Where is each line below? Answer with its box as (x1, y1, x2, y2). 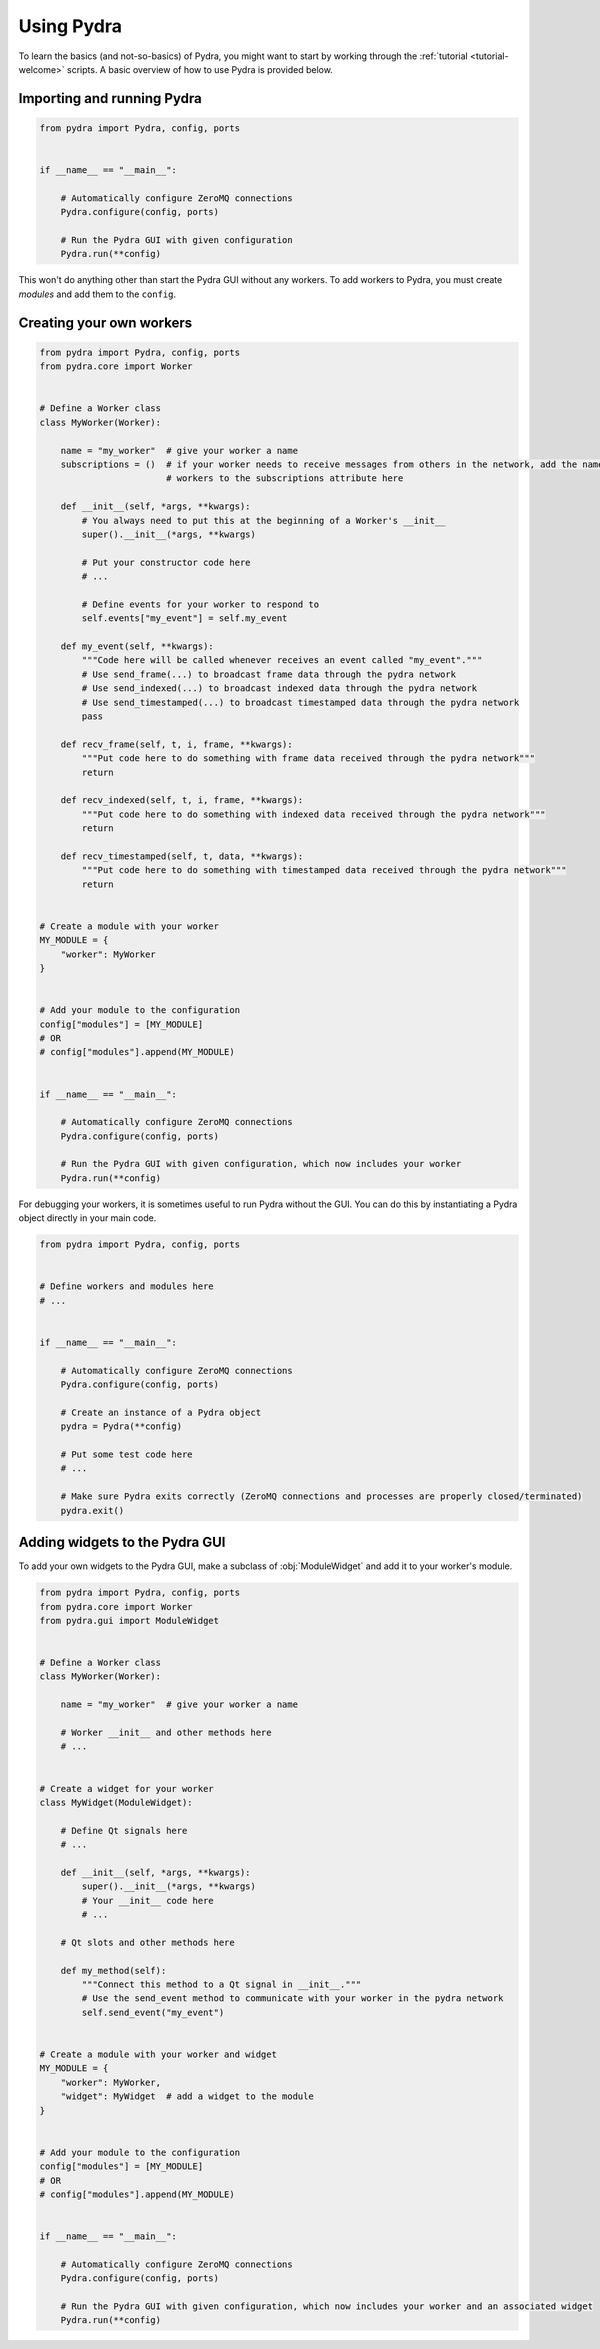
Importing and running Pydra (18, 90, 202, 107)
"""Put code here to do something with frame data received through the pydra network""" (81, 753, 535, 764)
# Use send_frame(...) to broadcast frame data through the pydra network (81, 668, 457, 680)
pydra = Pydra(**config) (60, 1421, 183, 1432)
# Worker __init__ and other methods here (60, 1727, 272, 1739)
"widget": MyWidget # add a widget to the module (60, 2091, 314, 2102)
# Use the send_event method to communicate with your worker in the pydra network (81, 1993, 504, 2004)
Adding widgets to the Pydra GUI (18, 1534, 226, 1551)
